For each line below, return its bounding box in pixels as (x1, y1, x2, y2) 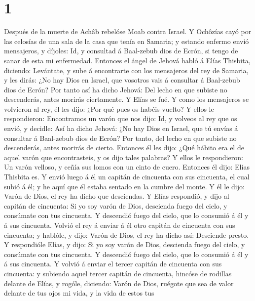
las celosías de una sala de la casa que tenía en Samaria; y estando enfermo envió (4, 36, 249, 46)
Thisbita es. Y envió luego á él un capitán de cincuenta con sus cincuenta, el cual (4, 172, 250, 182)
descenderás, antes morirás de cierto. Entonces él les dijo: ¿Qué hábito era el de (4, 142, 244, 153)
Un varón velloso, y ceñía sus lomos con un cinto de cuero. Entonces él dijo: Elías (4, 162, 250, 172)
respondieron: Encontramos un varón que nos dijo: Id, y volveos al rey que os (4, 113, 237, 124)
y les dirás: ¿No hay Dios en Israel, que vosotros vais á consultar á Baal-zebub (4, 75, 240, 85)
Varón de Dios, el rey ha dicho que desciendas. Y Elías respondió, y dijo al (4, 191, 229, 201)
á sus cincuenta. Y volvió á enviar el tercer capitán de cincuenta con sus (4, 258, 222, 269)
